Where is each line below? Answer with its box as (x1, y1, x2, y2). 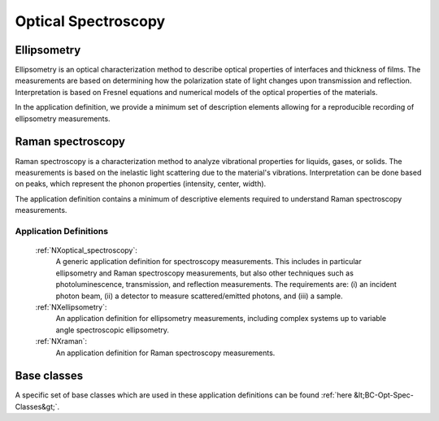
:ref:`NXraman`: (35, 336, 88, 346)
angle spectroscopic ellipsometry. (55, 325, 170, 335)
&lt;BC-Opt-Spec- (354, 390, 414, 400)
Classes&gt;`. (15, 401, 60, 411)
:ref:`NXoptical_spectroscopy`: (35, 245, 138, 255)
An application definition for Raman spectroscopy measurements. (55, 348, 276, 358)
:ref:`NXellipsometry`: (35, 302, 107, 312)
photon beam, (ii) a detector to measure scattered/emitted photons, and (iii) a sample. (55, 291, 343, 301)
